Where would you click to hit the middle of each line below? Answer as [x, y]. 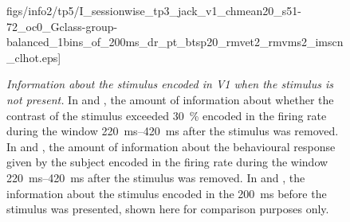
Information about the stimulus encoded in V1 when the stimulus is [170, 84]
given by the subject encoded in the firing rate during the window [167, 162]
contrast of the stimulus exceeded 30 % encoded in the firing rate [167, 115]
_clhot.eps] [34, 57]
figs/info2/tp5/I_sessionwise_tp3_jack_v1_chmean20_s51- [154, 10]
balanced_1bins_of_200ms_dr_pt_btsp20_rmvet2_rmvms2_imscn [175, 42]
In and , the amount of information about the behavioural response [171, 146]
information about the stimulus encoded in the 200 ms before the [167, 193]
